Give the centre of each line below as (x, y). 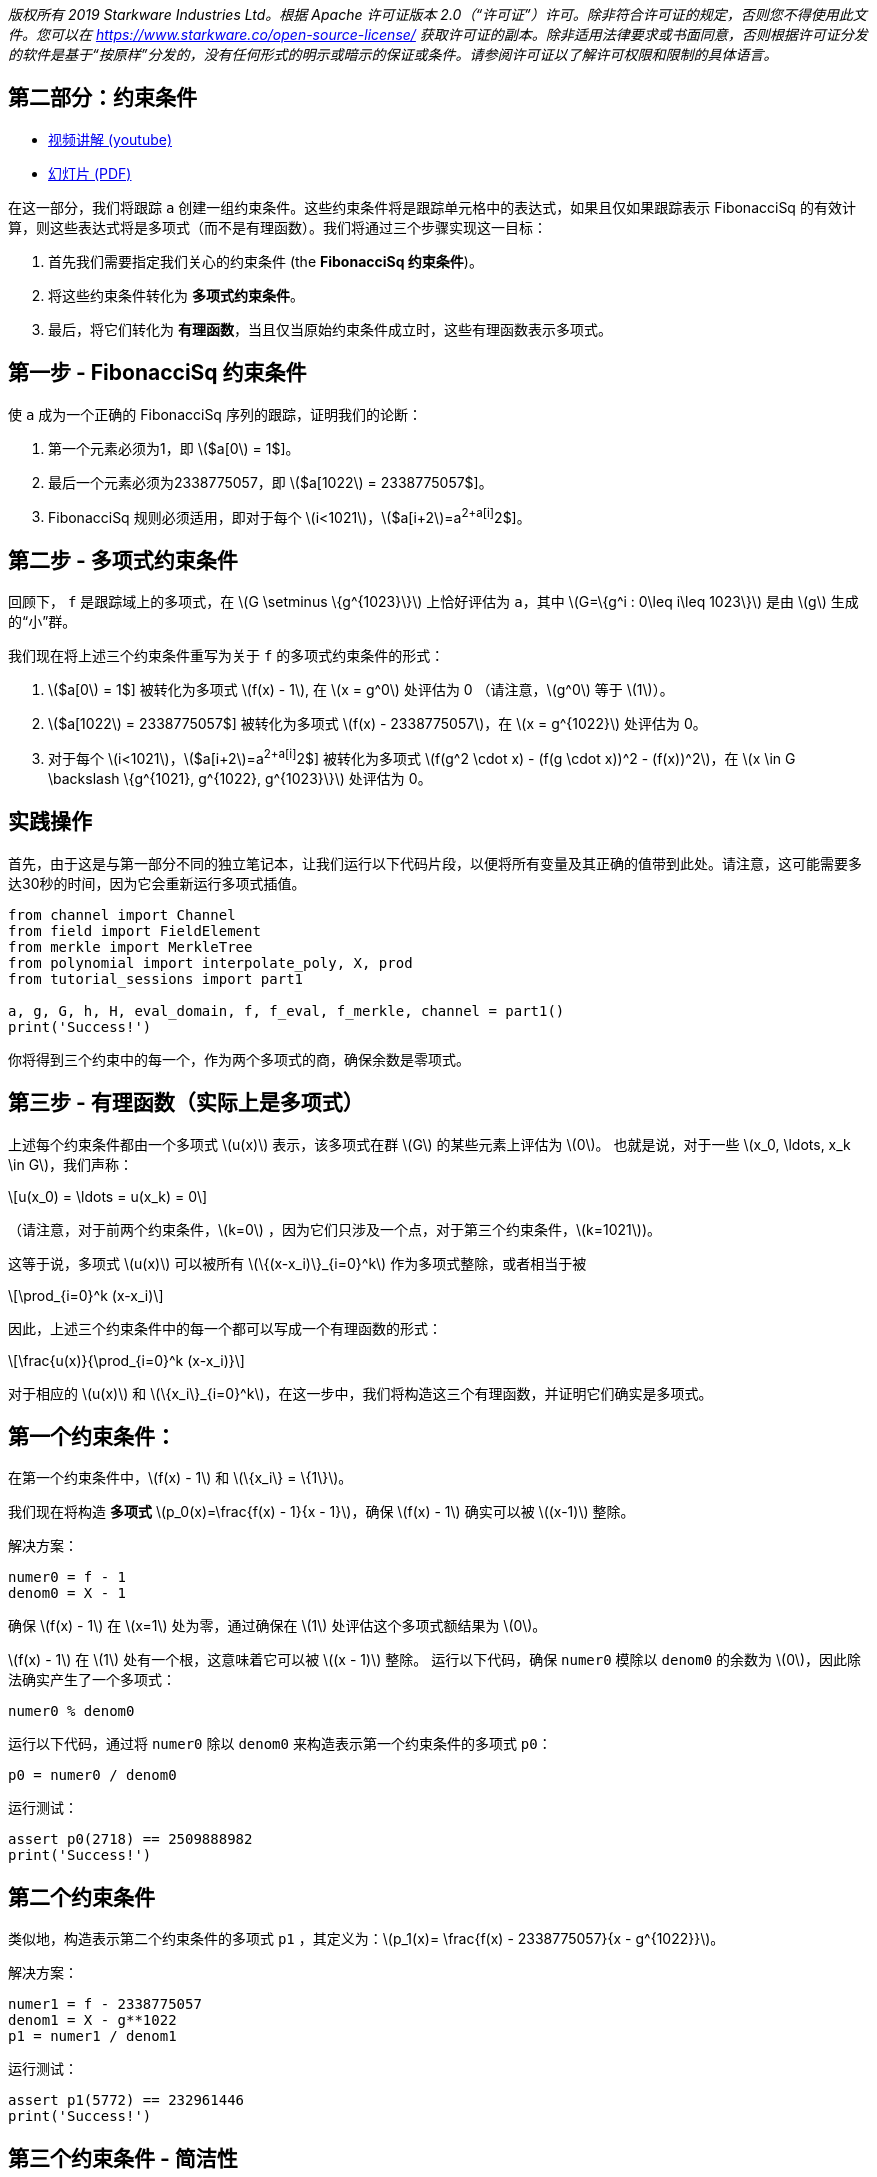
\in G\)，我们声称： (71, 1164)
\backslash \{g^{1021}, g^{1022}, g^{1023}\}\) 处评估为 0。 (240, 778)
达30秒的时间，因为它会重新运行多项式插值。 (157, 883)
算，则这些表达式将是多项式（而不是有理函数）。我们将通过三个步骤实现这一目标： (277, 227)
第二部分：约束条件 (102, 98)
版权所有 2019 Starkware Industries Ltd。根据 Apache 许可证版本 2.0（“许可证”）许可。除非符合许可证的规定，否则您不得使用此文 (437, 14)
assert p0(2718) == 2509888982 (130, 1839)
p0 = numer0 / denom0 (92, 1775)
